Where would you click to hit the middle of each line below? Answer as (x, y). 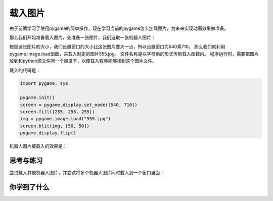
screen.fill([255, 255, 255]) (57, 112)
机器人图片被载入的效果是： (38, 146)
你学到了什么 (29, 187)
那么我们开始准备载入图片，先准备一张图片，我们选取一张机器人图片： (82, 37)
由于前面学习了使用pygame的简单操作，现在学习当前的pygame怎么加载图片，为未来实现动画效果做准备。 (119, 28)
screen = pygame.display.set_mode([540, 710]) (79, 105)
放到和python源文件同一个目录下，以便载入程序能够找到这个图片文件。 (83, 61)
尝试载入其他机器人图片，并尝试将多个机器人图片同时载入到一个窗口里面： (87, 173)
